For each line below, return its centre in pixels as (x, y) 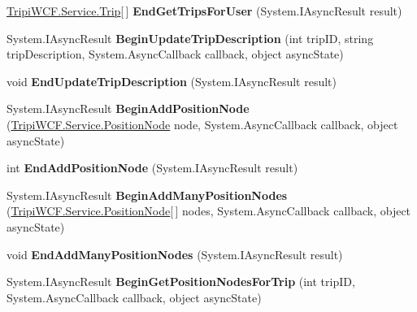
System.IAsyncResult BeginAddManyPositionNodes (147, 195)
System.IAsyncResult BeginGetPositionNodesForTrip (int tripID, (181, 282)
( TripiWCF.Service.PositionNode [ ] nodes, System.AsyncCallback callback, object (209, 211)
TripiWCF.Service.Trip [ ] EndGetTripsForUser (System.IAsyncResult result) (204, 11)
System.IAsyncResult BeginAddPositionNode (128, 108)
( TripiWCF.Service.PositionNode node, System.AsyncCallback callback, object (202, 124)
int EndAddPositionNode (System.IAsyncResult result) (152, 168)
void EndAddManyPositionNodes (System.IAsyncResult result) (175, 254)
